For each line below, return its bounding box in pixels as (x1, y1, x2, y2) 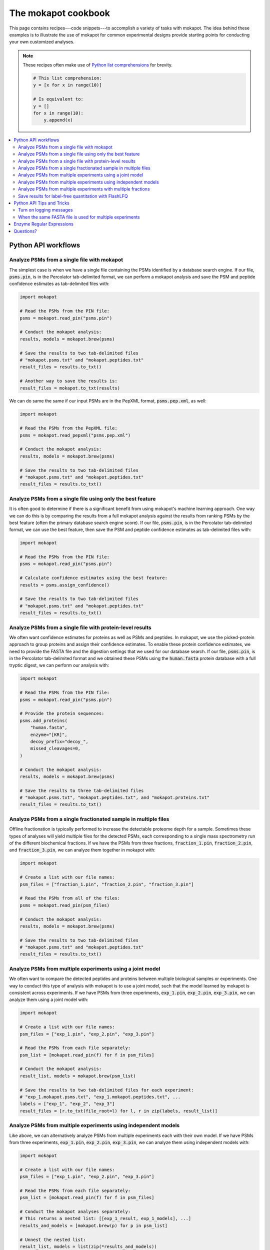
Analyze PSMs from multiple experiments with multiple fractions (18, 186, 150, 192)
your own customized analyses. (9, 39, 74, 45)
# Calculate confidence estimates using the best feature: (19, 575, 167, 581)
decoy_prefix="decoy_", (30, 738, 88, 744)
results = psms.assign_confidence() (19, 582, 110, 587)
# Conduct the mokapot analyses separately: (19, 1209, 131, 1214)
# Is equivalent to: (33, 96, 83, 102)
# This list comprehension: (33, 75, 102, 81)
